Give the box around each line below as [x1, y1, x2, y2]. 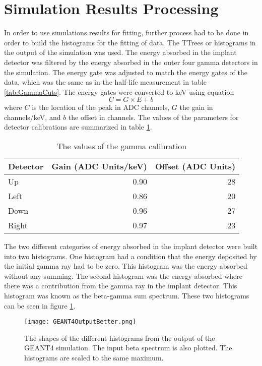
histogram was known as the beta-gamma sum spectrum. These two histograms [4, 290, 249, 301]
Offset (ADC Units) [155, 160, 236, 172]
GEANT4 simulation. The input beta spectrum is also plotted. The [24, 342, 232, 353]
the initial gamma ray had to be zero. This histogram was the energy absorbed [4, 261, 247, 271]
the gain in [179, 102, 213, 112]
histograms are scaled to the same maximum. [24, 352, 164, 363]
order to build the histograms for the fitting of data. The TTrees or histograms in [4, 37, 256, 47]
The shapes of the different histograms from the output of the [24, 332, 215, 343]
